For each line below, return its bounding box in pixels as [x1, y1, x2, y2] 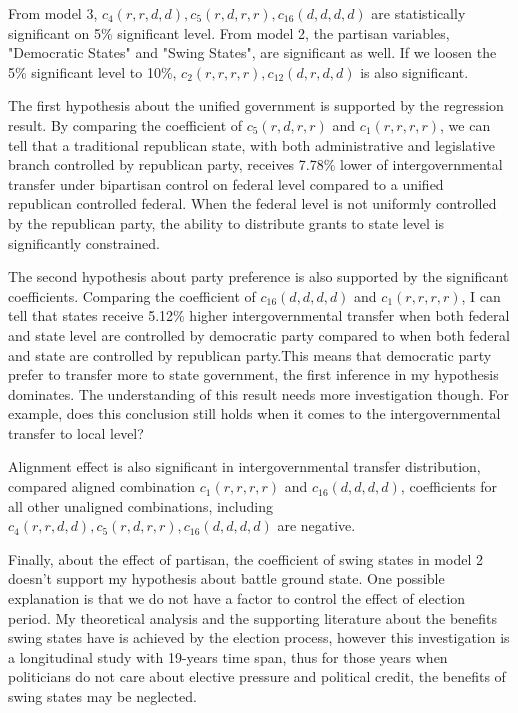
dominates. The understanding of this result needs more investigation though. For [8, 383, 509, 404]
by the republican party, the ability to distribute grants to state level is [8, 212, 445, 233]
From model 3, [8, 3, 98, 23]
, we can [440, 114, 491, 135]
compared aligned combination [8, 476, 196, 497]
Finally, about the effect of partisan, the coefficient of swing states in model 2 [8, 548, 483, 569]
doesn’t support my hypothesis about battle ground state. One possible [8, 568, 445, 589]
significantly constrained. [8, 232, 160, 253]
